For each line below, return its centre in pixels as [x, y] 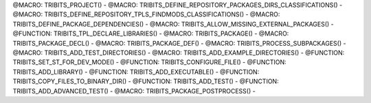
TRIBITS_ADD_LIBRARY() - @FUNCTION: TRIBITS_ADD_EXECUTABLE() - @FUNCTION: [136, 72]
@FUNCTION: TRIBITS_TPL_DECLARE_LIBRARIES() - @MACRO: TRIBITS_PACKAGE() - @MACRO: [151, 33]
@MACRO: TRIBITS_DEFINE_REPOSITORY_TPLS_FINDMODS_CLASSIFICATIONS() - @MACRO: [146, 14]
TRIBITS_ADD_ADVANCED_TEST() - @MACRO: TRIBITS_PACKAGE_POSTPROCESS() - [134, 91]
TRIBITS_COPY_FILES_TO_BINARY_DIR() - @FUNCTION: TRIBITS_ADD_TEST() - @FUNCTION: [146, 81]
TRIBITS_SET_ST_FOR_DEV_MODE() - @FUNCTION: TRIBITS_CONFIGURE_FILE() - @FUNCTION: [149, 62]
